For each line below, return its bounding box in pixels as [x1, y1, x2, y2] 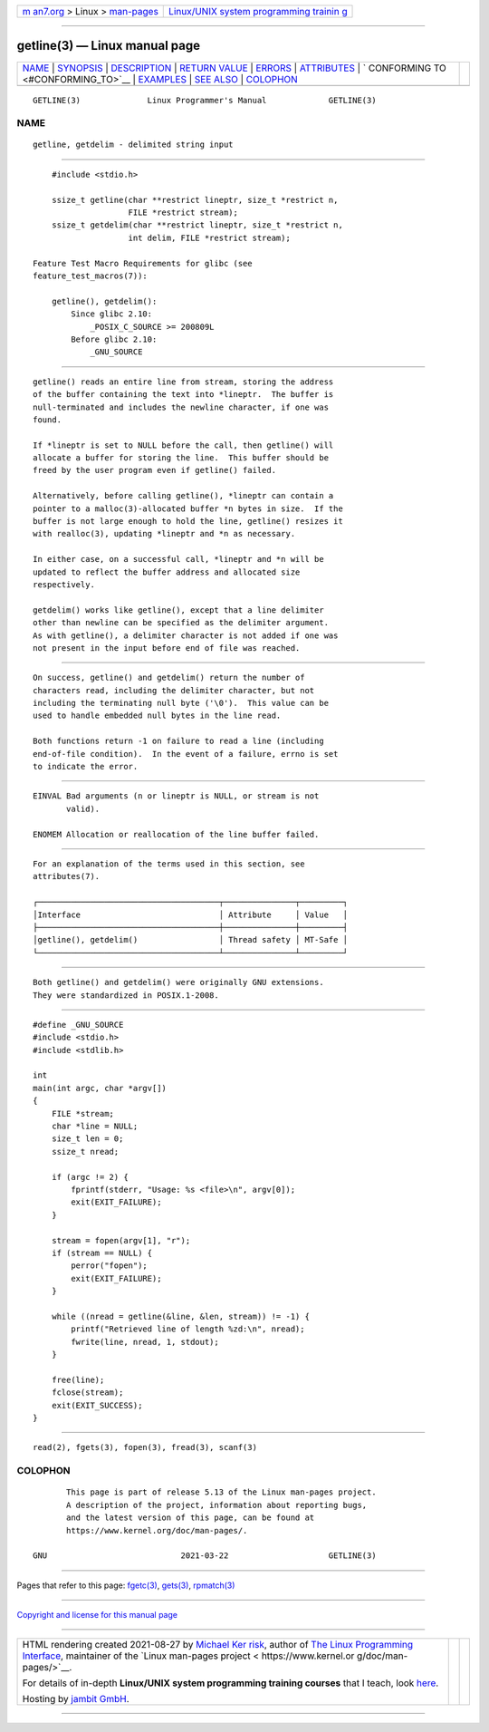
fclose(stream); [51, 1388, 124, 1398]
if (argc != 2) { [51, 1172, 129, 1182]
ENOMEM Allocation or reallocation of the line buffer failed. [33, 829, 320, 839]
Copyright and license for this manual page [16, 1610, 178, 1621]
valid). [66, 803, 101, 814]
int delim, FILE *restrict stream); [128, 232, 292, 243]
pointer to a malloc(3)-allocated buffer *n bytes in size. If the [33, 503, 343, 514]
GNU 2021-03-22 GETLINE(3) [33, 1551, 377, 1561]
